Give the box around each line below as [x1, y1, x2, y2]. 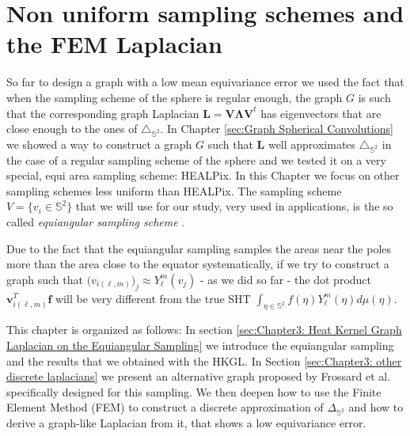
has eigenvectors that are [260, 104, 382, 121]
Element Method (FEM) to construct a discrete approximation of [6, 399, 324, 415]
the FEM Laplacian [6, 28, 222, 60]
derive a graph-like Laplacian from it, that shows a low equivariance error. [6, 415, 366, 431]
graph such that [6, 271, 83, 287]
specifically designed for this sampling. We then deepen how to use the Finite [6, 383, 382, 400]
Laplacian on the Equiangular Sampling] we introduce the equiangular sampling [6, 336, 394, 353]
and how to [348, 399, 404, 415]
